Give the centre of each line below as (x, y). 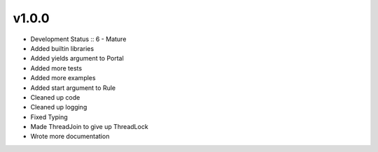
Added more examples (63, 78)
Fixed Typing (49, 117)
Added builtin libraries (62, 48)
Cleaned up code (55, 97)
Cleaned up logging (59, 107)
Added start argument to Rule (73, 88)
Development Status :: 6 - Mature (78, 39)
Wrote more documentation (70, 137)
